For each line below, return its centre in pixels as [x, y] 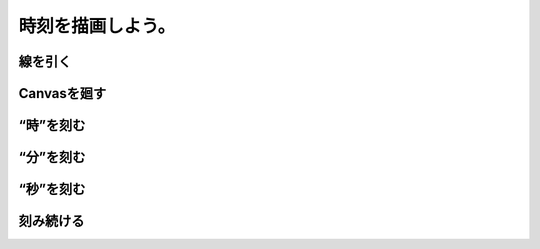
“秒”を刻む [52, 189]
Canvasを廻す [62, 93]
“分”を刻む [52, 157]
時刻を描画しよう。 [97, 26]
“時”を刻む [52, 125]
